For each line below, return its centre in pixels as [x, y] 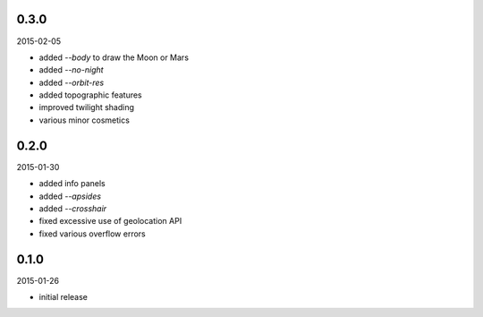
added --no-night [71, 70]
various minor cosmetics [84, 120]
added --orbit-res [72, 82]
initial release [64, 297]
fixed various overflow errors [93, 234]
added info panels [72, 184]
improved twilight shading [86, 107]
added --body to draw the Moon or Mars [114, 57]
